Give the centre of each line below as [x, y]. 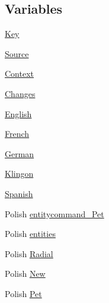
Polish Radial [29, 253]
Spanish [19, 193]
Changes [20, 93]
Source [17, 53]
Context [19, 74]
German [20, 153]
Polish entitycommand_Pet [54, 213]
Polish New [25, 274]
